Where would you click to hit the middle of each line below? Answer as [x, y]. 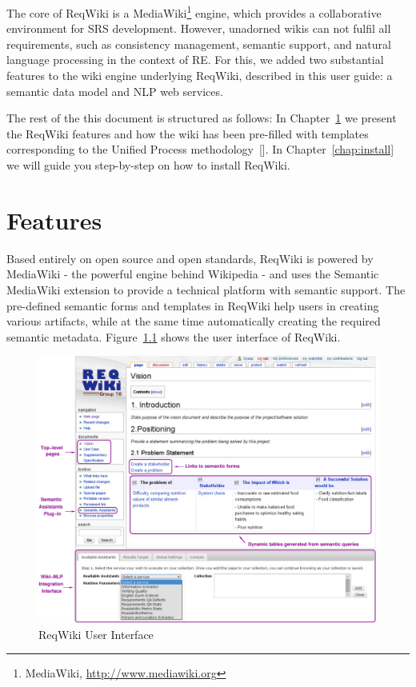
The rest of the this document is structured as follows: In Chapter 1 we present [202, 118]
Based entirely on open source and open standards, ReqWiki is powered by [190, 258]
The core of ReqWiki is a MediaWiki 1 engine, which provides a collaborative [194, 12]
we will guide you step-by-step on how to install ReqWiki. [148, 165]
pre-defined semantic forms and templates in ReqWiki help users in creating [193, 305]
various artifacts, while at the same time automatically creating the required [194, 321]
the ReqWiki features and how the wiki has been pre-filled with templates [188, 133]
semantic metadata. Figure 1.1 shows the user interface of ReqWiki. [174, 336]
